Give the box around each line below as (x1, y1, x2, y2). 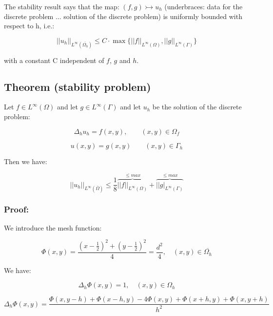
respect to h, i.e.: (4, 21, 55, 31)
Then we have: (4, 156, 47, 166)
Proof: (4, 203, 29, 215)
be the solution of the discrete (152, 102, 242, 112)
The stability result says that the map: (4, 1, 119, 11)
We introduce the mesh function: (4, 222, 102, 232)
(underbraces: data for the (164, 1, 243, 11)
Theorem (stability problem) (4, 79, 151, 94)
